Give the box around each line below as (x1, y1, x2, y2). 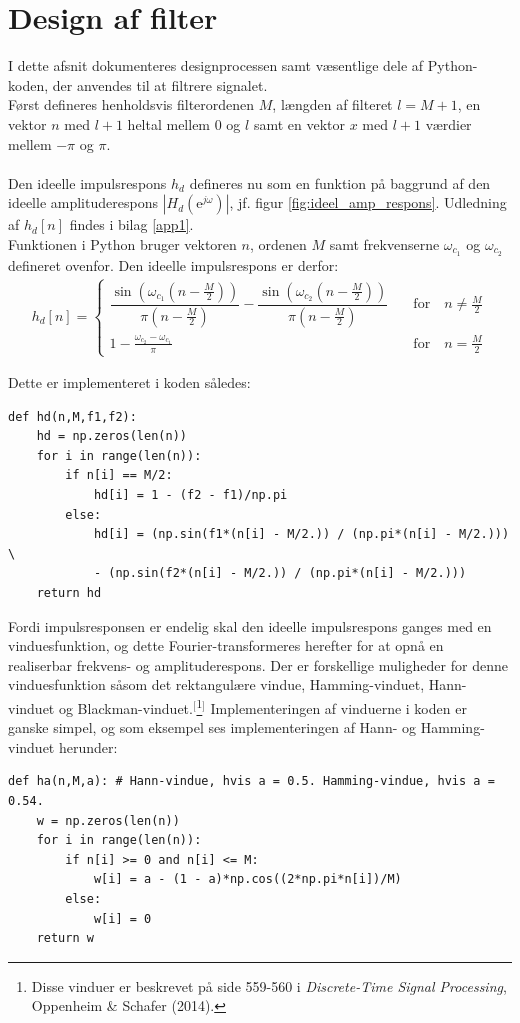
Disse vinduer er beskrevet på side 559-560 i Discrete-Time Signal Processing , (31, 975, 507, 996)
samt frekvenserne (329, 233, 440, 254)
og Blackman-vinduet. (58, 697, 193, 718)
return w (36, 931, 94, 946)
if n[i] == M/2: (65, 468, 173, 483)
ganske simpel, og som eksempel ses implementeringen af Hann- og (8, 717, 416, 738)
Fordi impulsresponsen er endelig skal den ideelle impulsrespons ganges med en (8, 615, 492, 636)
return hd (36, 586, 102, 601)
